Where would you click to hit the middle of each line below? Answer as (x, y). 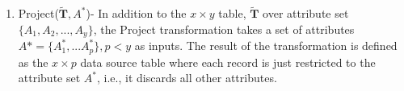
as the (33, 62)
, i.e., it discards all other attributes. (187, 78)
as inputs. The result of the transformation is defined (266, 45)
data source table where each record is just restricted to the (228, 62)
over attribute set (306, 13)
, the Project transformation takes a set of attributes (224, 29)
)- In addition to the (136, 13)
